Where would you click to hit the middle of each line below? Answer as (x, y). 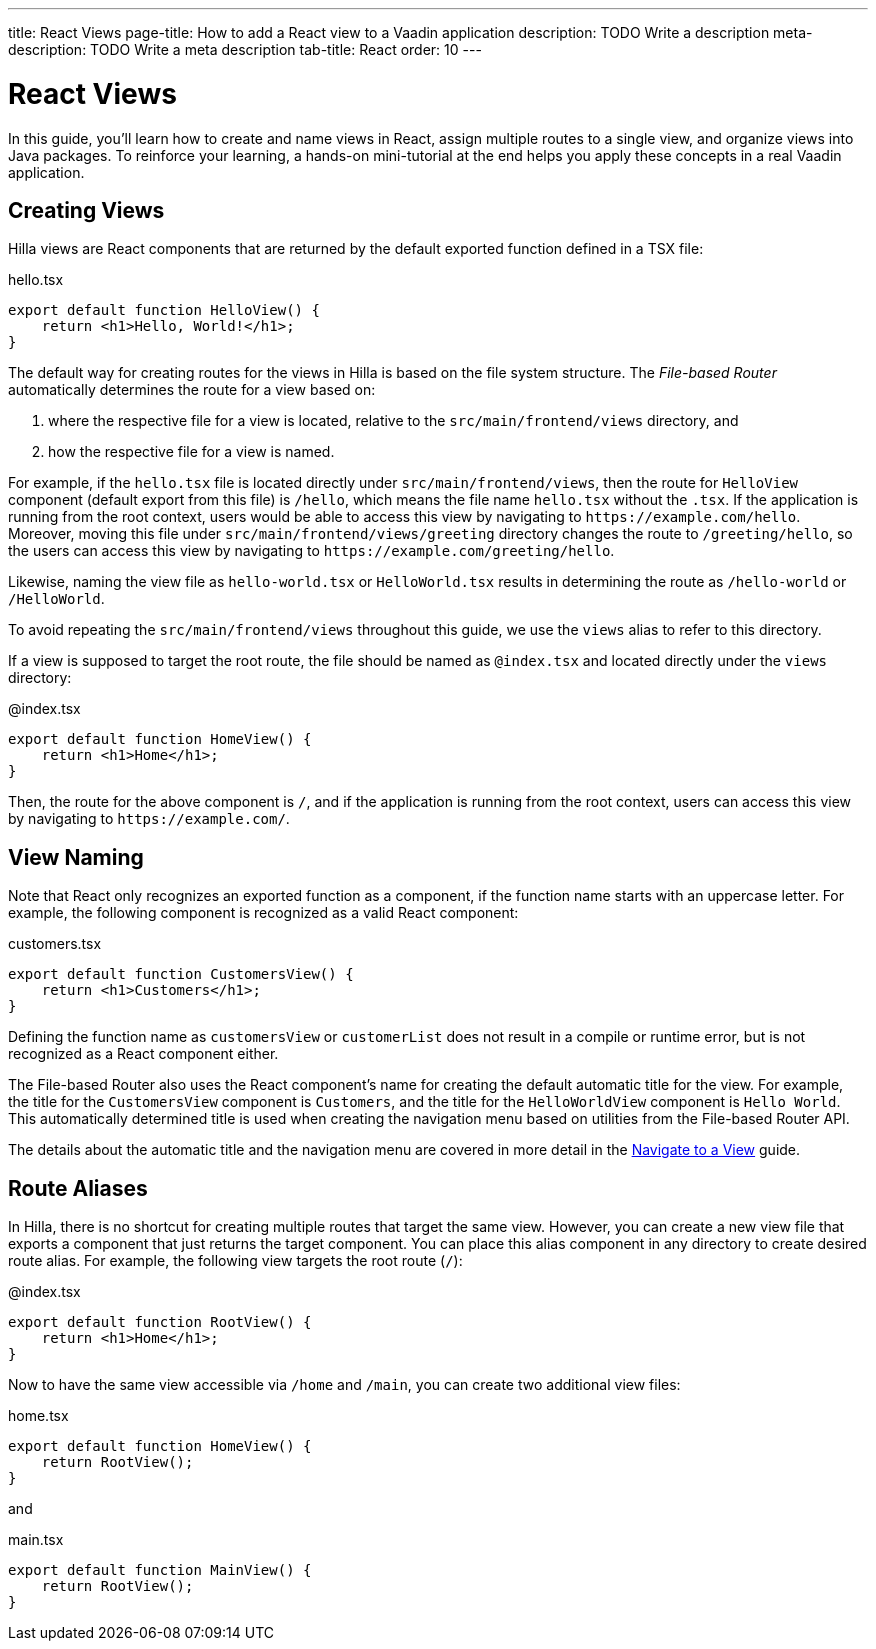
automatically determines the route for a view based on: (192, 390)
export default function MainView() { (160, 1570)
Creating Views (86, 210)
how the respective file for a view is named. (191, 452)
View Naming (76, 857)
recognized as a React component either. (143, 1054)
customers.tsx (55, 944)
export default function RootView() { (160, 1322)
